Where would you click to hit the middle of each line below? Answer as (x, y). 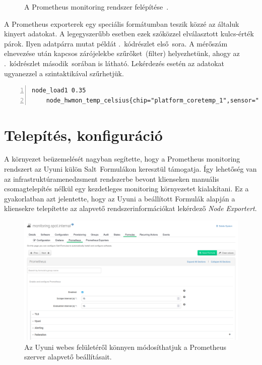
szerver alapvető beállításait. (68, 357)
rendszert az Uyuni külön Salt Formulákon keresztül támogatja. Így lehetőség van (130, 169)
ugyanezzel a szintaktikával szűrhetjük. (64, 73)
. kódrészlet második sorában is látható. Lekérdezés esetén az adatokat (114, 63)
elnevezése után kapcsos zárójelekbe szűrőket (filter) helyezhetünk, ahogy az (122, 53)
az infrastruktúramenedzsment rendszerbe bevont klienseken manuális (112, 178)
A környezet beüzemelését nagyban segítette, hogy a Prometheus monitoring (122, 159)
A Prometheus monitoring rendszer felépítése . (96, 7)
